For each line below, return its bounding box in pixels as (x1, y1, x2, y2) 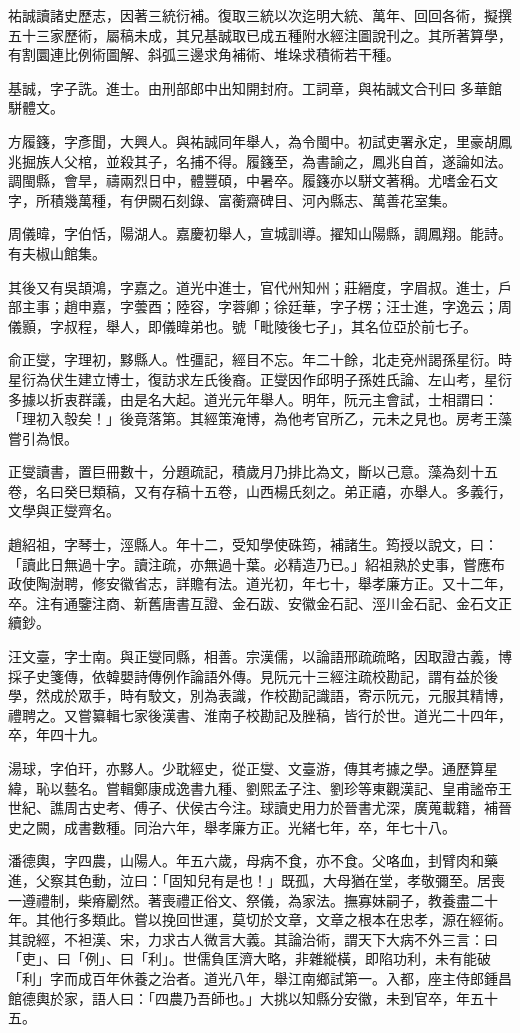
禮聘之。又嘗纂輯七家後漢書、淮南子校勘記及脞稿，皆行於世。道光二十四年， (8, 704, 512, 725)
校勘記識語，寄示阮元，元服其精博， (273, 685, 512, 706)
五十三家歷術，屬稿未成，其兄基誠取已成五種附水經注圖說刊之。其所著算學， (8, 24, 512, 45)
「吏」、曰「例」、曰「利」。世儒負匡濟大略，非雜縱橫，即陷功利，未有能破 (8, 948, 491, 969)
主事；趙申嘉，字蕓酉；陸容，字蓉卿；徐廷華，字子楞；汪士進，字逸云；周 (21, 296, 512, 317)
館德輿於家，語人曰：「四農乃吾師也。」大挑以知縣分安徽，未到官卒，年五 (8, 987, 484, 1008)
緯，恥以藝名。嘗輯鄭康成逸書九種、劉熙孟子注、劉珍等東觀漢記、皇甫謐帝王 (8, 777, 512, 798)
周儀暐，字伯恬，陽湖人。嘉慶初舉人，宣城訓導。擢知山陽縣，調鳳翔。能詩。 (8, 223, 512, 244)
